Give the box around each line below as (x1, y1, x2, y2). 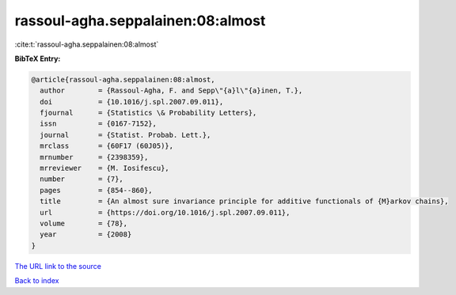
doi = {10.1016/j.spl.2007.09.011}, (40, 97, 224, 106)
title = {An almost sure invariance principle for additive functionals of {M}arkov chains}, (40, 197, 449, 206)
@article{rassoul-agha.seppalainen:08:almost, (31, 75, 215, 84)
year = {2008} (40, 230, 132, 239)
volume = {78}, (40, 219, 128, 228)
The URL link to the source (14, 261, 102, 270)
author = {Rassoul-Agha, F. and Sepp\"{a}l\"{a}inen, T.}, (40, 86, 303, 95)
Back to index (14, 276, 59, 286)
